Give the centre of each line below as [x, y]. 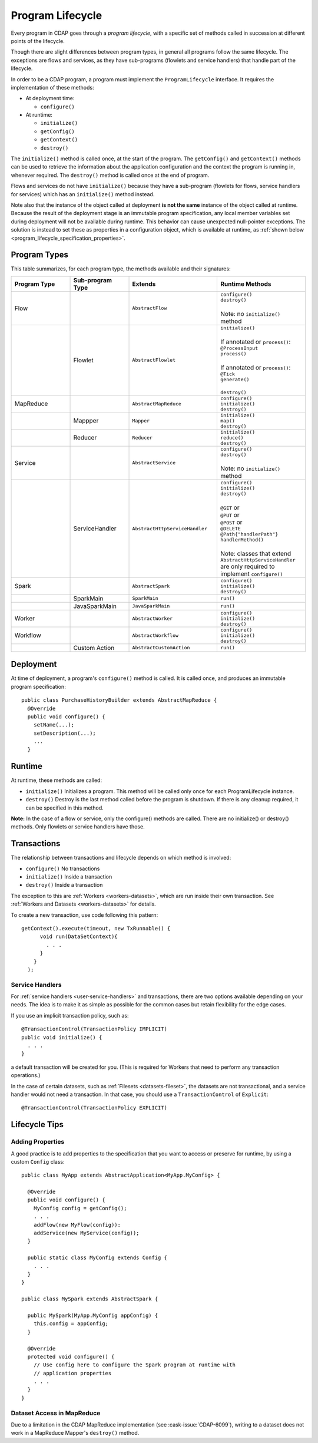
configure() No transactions [63, 869]
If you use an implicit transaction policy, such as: [70, 1015]
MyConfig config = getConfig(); [80, 1208]
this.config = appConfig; [71, 1324]
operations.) [26, 1075]
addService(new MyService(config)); [86, 1233]
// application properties [72, 1373]
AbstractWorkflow [155, 635]
